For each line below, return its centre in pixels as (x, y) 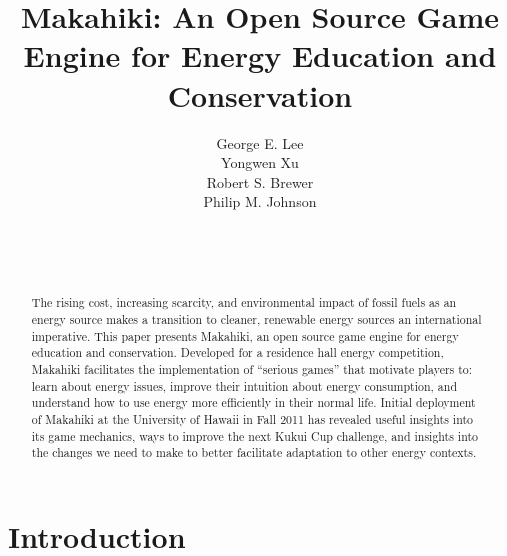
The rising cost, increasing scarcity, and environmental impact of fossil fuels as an (244, 302)
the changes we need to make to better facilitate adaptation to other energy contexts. (254, 452)
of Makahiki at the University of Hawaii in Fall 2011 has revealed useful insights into (252, 419)
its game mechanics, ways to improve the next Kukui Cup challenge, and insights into (255, 435)
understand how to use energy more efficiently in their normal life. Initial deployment (253, 402)
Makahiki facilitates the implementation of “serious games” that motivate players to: (252, 369)
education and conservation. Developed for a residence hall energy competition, (237, 352)
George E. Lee (260, 142)
